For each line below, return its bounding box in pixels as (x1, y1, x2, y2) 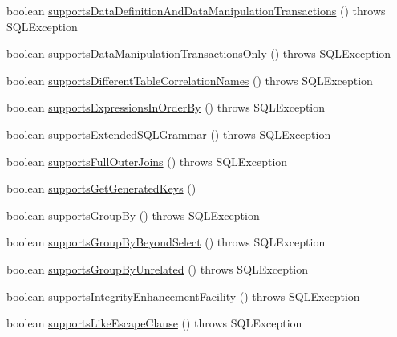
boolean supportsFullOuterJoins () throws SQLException (6, 152, 288, 169)
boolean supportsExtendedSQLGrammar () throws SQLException (6, 125, 331, 142)
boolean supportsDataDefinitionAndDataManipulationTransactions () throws (6, 2, 386, 18)
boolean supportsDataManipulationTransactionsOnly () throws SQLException (6, 45, 391, 62)
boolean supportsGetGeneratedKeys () (6, 180, 196, 197)
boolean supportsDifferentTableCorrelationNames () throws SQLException (6, 71, 373, 88)
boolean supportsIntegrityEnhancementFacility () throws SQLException (6, 287, 360, 304)
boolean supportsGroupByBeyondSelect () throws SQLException (6, 233, 326, 250)
